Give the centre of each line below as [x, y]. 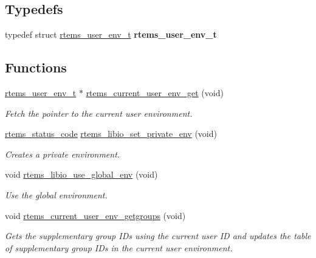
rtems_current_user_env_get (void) [155, 92]
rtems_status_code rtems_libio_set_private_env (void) [111, 134]
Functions [36, 67]
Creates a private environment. [63, 154]
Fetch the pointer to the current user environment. [99, 113]
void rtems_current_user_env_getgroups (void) [95, 215]
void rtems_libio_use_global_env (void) [81, 174]
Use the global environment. [56, 194]
